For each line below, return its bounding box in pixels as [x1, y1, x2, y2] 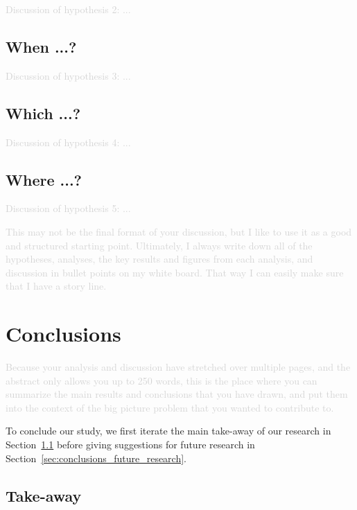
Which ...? [6, 102, 81, 123]
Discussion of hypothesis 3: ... [6, 68, 131, 82]
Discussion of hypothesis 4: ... [6, 134, 131, 149]
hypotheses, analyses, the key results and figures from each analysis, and [6, 252, 313, 266]
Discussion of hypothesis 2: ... [6, 2, 131, 16]
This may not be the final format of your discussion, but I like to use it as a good [6, 224, 352, 238]
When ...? [6, 35, 77, 57]
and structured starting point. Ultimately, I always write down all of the [6, 238, 313, 252]
